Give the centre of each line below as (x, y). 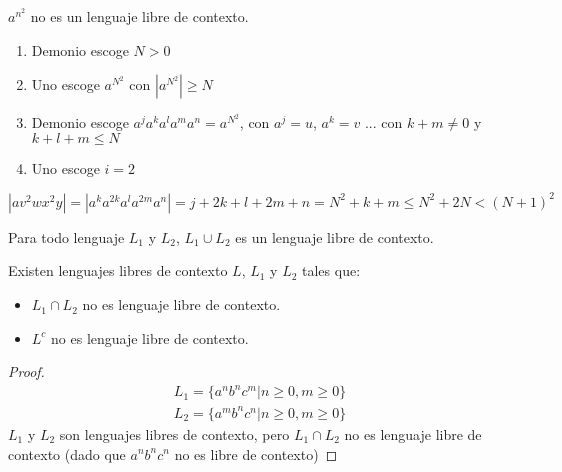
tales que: (331, 270)
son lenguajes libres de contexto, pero (174, 433)
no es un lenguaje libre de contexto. (139, 16)
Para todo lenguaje (66, 236)
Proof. (26, 371)
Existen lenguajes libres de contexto (118, 270)
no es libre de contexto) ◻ (256, 453)
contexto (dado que (67, 453)
